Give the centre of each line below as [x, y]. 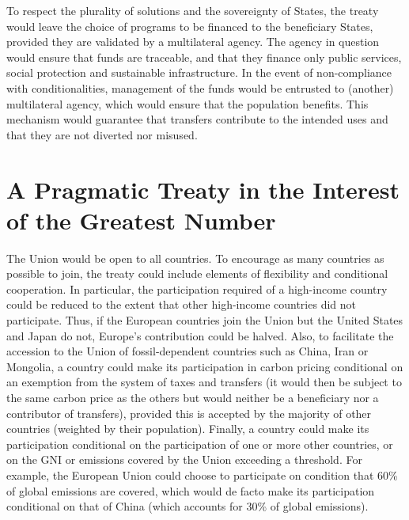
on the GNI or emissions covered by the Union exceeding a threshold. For [184, 459]
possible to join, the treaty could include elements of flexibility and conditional [197, 273]
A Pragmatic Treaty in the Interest [203, 189]
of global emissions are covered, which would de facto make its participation [191, 490]
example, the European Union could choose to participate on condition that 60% [202, 474]
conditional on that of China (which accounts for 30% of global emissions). [187, 506]
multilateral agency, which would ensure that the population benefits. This [187, 103]
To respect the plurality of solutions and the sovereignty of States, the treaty [193, 10]
